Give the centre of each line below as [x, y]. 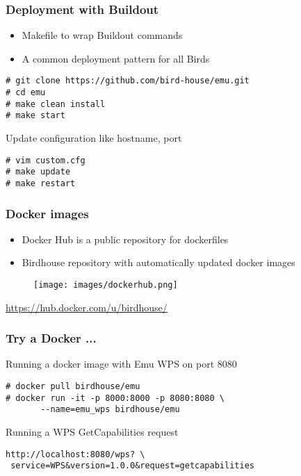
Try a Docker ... [51, 338]
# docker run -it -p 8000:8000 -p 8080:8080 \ [115, 398]
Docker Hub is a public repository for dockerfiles [125, 239]
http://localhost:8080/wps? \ [75, 454]
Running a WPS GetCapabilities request [92, 432]
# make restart [41, 183]
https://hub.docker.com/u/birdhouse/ [87, 307]
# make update [38, 172]
